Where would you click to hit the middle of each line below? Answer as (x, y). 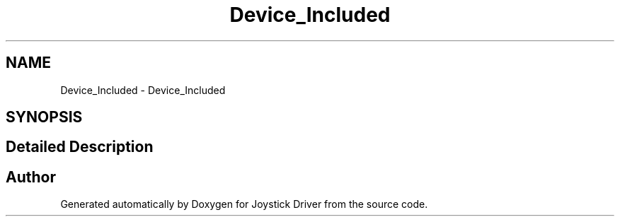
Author (31, 177)
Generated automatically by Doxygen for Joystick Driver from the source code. (244, 204)
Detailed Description (80, 147)
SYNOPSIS (44, 117)
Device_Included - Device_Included (143, 90)
